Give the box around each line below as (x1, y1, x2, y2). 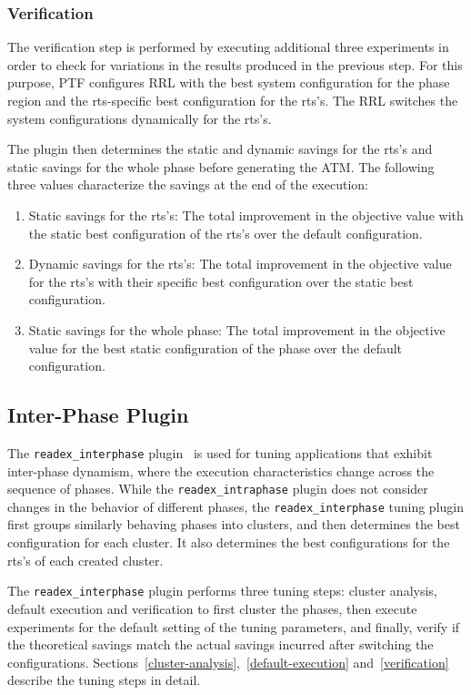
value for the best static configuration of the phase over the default (28, 338, 403, 357)
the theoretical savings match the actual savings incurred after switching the (7, 635, 434, 654)
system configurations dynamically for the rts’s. (7, 108, 272, 128)
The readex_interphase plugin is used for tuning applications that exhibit (7, 443, 433, 462)
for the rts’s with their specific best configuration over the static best (28, 271, 414, 291)
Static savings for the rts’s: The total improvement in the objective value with (28, 205, 464, 224)
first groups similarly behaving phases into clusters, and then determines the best (7, 515, 460, 534)
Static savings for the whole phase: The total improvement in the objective (28, 320, 446, 339)
